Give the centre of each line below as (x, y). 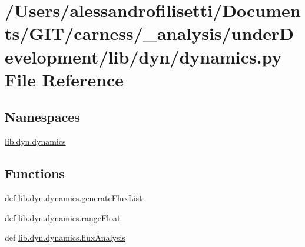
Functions (35, 173)
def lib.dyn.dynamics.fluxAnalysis (65, 237)
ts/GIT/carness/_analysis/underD (150, 33)
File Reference (64, 79)
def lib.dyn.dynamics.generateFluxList (74, 197)
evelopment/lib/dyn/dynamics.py (143, 56)
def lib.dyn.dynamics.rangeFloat (63, 217)
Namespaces (42, 117)
